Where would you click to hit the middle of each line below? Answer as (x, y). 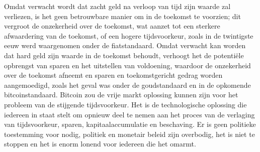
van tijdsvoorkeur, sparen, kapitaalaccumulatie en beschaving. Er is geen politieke (130, 124)
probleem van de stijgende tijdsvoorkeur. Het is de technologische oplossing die (125, 104)
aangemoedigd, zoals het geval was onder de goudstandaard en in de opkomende (127, 85)
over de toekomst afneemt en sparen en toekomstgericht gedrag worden (113, 75)
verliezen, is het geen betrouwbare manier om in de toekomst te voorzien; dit (122, 16)
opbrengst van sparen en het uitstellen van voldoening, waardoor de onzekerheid (127, 65)
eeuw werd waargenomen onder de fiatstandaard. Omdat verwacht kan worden (125, 45)
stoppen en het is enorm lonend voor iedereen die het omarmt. (100, 144)
